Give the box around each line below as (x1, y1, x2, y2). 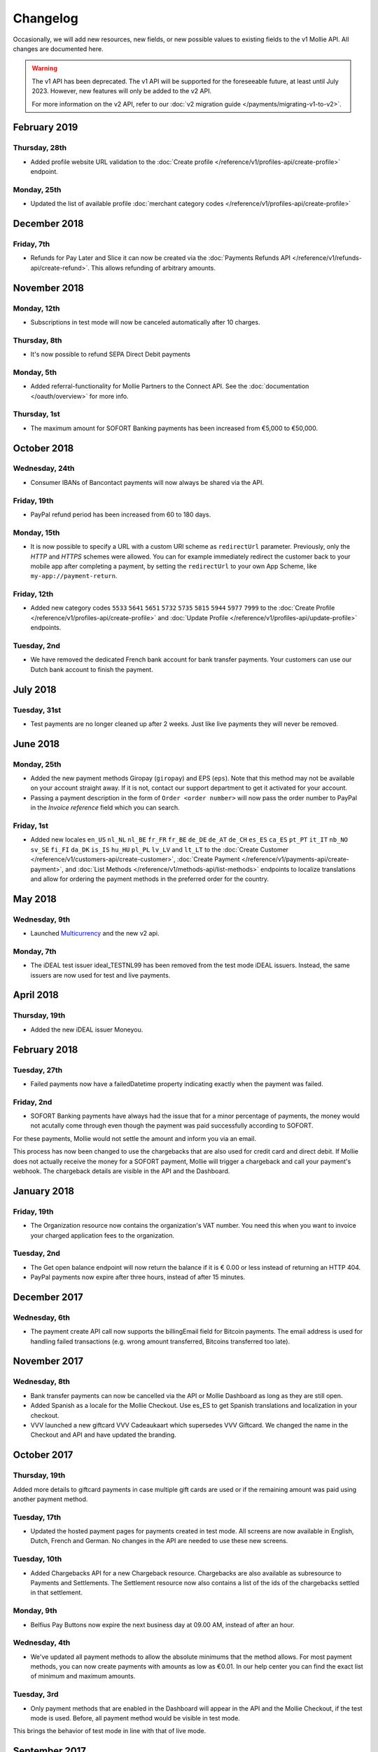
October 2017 (13, 1449, 73, 1461)
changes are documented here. (13, 44, 104, 53)
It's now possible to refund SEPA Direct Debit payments (30, 350, 190, 359)
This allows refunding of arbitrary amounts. (91, 264, 216, 272)
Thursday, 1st (13, 409, 60, 419)
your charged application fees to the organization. (30, 1231, 175, 1240)
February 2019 (13, 121, 78, 133)
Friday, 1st (13, 821, 49, 830)
